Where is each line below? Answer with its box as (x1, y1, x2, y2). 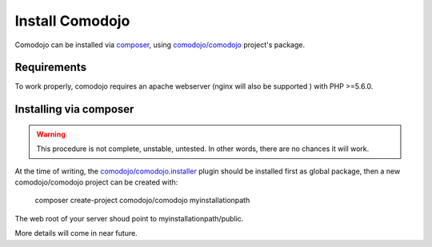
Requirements (14, 61, 87, 74)
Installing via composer (14, 102, 134, 116)
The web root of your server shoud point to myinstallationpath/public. (14, 213, 244, 223)
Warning (36, 129, 66, 139)
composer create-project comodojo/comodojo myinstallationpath (34, 196, 250, 205)
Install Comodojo (14, 12, 130, 30)
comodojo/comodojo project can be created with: (14, 177, 178, 187)
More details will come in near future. (14, 229, 138, 238)
